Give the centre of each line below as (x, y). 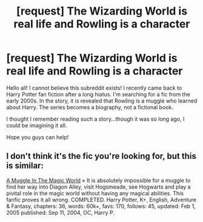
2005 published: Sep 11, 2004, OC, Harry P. (61, 212)
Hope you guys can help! (38, 137)
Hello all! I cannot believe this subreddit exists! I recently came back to (94, 88)
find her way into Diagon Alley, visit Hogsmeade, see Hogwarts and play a (98, 187)
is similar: (25, 166)
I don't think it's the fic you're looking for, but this (101, 156)
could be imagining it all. (37, 125)
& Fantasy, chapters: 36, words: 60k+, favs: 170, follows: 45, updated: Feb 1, (101, 206)
